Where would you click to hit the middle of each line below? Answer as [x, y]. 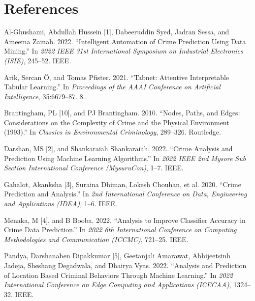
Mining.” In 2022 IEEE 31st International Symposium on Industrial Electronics [124, 51]
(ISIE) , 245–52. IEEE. [38, 60]
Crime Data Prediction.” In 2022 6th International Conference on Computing [120, 230]
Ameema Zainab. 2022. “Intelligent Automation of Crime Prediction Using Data [125, 41]
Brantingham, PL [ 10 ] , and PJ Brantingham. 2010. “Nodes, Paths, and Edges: [122, 113]
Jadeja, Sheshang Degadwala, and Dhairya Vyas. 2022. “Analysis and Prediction [125, 265]
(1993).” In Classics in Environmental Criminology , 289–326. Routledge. [112, 132]
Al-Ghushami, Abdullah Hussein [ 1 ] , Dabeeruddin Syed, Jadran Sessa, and [117, 32]
